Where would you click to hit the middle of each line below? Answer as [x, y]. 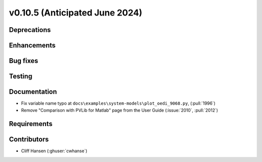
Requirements [31, 124]
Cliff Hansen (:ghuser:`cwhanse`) [54, 151]
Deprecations [30, 30]
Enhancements [32, 45]
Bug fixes [24, 61]
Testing [21, 76]
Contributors [29, 139]
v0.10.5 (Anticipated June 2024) [76, 13]
